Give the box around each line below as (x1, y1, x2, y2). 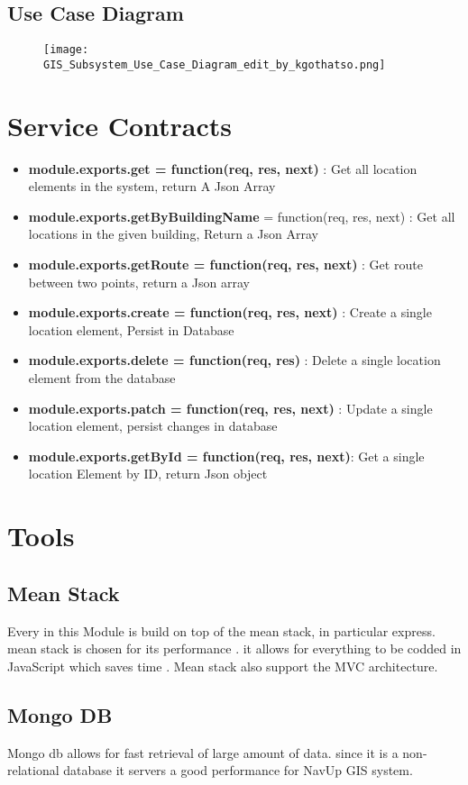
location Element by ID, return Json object (28, 464, 268, 483)
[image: (43, 43, 89, 57)
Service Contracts (7, 106, 232, 143)
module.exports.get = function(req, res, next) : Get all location (28, 159, 418, 178)
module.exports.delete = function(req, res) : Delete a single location (28, 351, 441, 370)
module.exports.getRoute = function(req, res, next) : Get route (28, 255, 423, 274)
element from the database (28, 368, 176, 387)
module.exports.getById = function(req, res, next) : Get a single (28, 446, 425, 465)
